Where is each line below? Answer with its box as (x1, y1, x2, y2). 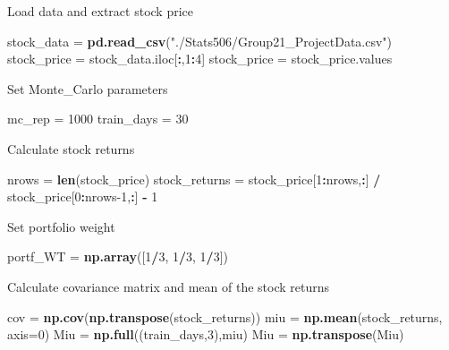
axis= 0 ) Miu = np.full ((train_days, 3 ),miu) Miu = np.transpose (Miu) (7, 325, 404, 344)
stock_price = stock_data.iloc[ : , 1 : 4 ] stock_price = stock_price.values (7, 49, 393, 68)
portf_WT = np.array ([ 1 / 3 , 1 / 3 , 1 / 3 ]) (7, 247, 228, 266)
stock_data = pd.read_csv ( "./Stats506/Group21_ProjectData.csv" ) (7, 31, 393, 50)
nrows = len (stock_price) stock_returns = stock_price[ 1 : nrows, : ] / (7, 169, 381, 188)
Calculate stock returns (7, 139, 135, 158)
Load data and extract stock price (7, 2, 194, 20)
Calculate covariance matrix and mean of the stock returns (7, 277, 330, 295)
